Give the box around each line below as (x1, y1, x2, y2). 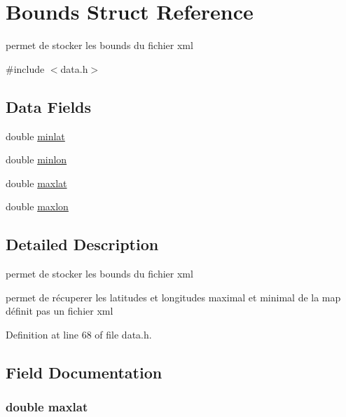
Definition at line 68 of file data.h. (6, 327, 152, 341)
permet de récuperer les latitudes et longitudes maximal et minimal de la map (6, 289, 341, 304)
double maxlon (6, 199, 69, 214)
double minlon (6, 152, 67, 167)
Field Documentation (6, 361, 162, 383)
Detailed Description (6, 233, 159, 255)
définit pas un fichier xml (6, 303, 113, 318)
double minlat (6, 128, 65, 143)
